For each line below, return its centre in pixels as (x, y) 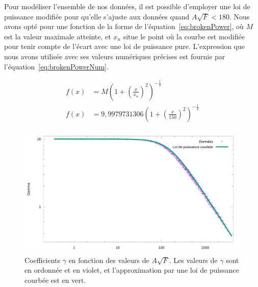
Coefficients (43, 260)
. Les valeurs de (193, 260)
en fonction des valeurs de (109, 260)
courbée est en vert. (55, 280)
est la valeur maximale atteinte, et (58, 36)
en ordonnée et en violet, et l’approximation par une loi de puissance (132, 270)
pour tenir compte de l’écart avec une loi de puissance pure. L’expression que (125, 46)
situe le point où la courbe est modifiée (184, 36)
